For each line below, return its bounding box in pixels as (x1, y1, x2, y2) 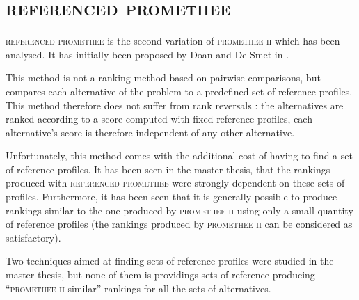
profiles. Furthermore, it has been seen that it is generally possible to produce (6, 189, 337, 204)
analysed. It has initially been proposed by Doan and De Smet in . (6, 47, 289, 61)
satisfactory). (6, 230, 61, 244)
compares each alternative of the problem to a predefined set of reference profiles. (6, 84, 353, 98)
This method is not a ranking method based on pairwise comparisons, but (6, 70, 321, 85)
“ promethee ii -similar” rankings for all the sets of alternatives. (6, 281, 271, 295)
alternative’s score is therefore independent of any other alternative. (6, 125, 295, 139)
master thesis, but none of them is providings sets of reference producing (6, 267, 315, 282)
